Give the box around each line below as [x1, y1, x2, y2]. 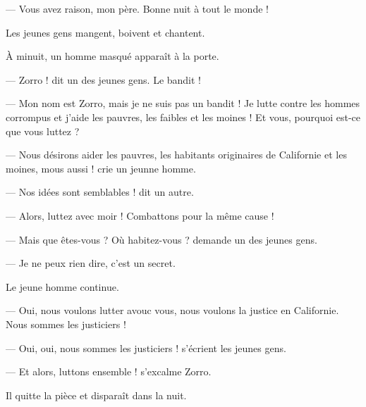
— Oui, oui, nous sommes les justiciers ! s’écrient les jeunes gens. [6, 340, 286, 355]
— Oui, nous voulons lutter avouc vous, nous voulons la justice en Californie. [6, 303, 339, 318]
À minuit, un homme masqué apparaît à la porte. [6, 49, 219, 63]
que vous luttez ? [6, 123, 80, 138]
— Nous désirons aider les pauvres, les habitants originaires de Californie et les [6, 147, 347, 162]
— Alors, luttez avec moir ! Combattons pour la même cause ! [6, 208, 274, 223]
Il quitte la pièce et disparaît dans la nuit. [6, 387, 187, 402]
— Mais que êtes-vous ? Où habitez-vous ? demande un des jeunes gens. [6, 232, 317, 246]
